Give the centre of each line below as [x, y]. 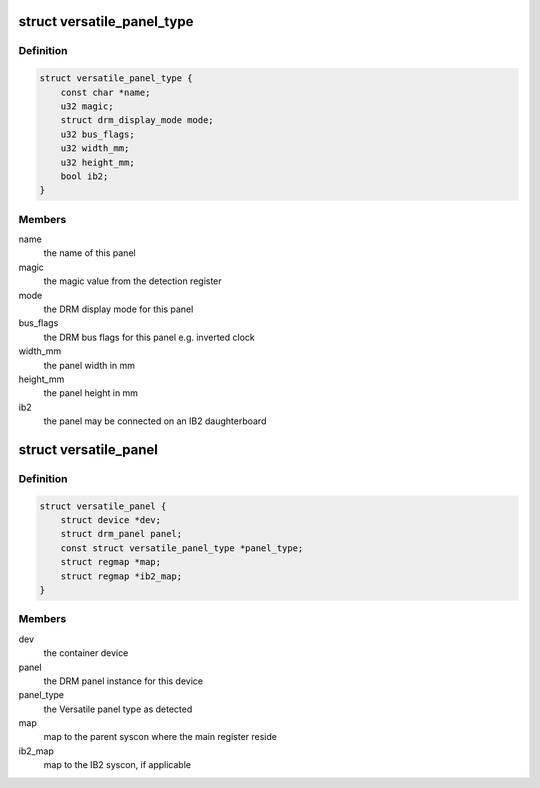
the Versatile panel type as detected [118, 709]
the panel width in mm [89, 365]
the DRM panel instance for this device [123, 681]
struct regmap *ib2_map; [121, 576]
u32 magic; [87, 106]
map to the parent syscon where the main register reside [160, 737]
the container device [86, 653]
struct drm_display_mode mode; [137, 120]
